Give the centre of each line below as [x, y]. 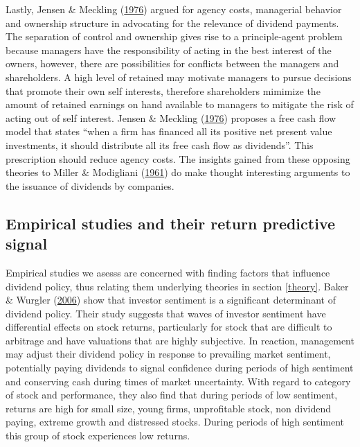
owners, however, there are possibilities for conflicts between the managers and [172, 63]
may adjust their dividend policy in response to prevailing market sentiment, [168, 354]
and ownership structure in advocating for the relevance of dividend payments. [172, 23]
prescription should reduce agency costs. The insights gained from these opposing [178, 158]
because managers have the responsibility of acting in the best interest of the [169, 50]
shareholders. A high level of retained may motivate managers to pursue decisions [179, 77]
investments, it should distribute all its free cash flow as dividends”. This [160, 144]
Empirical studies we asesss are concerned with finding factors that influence [168, 272]
